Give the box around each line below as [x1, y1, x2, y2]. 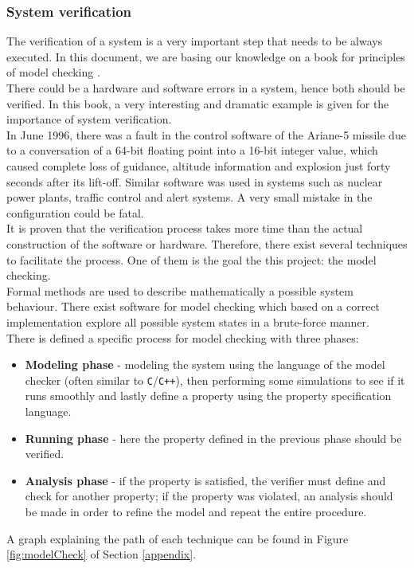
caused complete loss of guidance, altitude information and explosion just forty [6, 157, 391, 174]
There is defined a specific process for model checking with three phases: [6, 329, 359, 346]
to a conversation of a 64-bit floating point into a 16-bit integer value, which [6, 142, 378, 159]
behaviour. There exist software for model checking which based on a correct [6, 298, 381, 315]
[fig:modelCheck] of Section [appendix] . [6, 546, 197, 562]
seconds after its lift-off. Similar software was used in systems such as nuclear [6, 173, 383, 190]
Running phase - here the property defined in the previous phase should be [25, 429, 402, 446]
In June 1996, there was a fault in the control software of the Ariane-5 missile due [6, 126, 406, 143]
